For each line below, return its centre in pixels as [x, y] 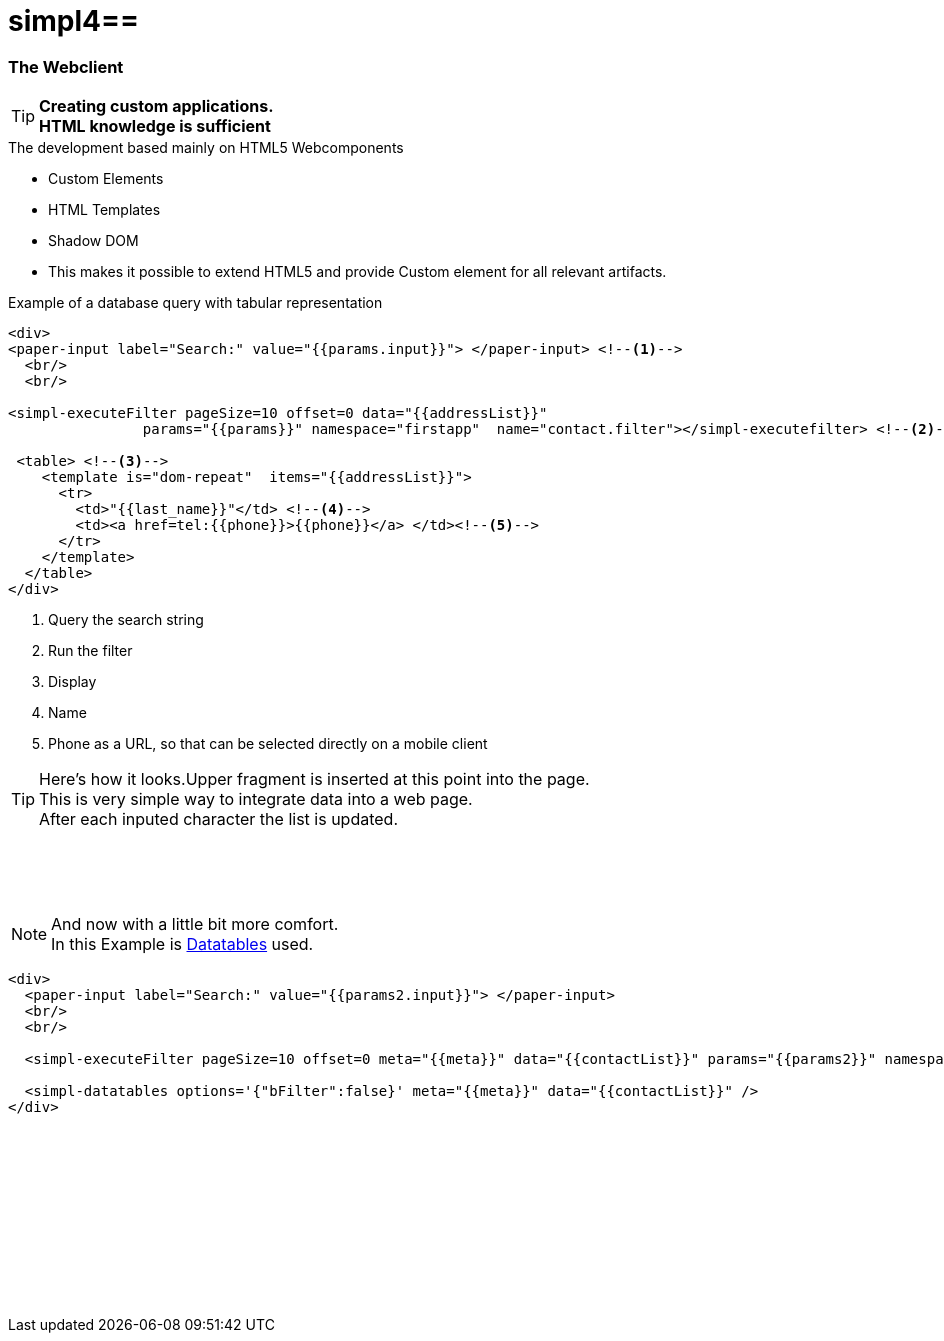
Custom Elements [106, 179]
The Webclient [66, 66]
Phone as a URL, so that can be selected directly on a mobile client [268, 744]
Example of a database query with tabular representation [195, 303]
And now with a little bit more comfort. [195, 924]
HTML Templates [104, 210]
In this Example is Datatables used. [182, 944]
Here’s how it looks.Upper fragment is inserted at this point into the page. [314, 779]
